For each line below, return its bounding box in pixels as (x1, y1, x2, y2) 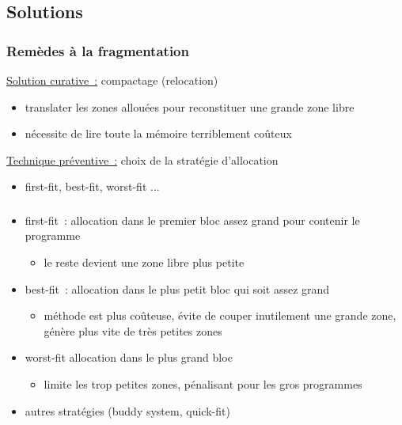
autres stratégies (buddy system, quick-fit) (25, 402, 230, 419)
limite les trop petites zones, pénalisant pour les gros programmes (44, 376, 362, 393)
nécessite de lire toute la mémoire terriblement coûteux (25, 125, 292, 142)
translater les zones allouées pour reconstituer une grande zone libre (25, 98, 355, 115)
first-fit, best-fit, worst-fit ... (25, 178, 160, 195)
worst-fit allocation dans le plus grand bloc (25, 349, 233, 366)
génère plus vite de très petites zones (44, 322, 222, 339)
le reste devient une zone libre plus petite (44, 254, 245, 271)
